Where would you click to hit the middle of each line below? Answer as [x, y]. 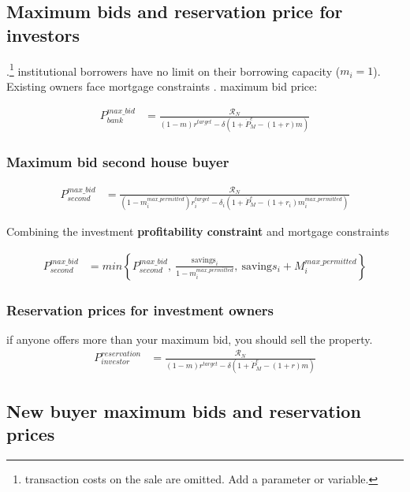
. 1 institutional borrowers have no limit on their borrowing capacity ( [173, 69]
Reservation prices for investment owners [140, 309]
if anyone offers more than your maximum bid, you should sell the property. [190, 339]
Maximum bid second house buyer [118, 161]
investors [43, 34]
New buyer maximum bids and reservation [184, 410]
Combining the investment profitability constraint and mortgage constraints [198, 231]
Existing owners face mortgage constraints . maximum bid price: [162, 86]
